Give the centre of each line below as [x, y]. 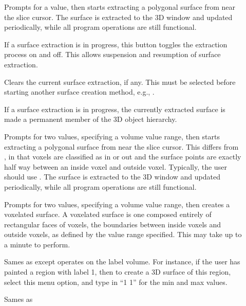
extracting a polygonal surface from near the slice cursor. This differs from [121, 146]
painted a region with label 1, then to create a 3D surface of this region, [118, 272]
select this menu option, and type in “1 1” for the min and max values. [116, 282]
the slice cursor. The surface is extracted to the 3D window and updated [118, 17]
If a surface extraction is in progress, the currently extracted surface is [115, 109]
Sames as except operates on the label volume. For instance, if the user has [122, 262]
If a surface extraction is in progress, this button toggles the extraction [116, 44]
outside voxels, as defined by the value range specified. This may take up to [123, 234]
